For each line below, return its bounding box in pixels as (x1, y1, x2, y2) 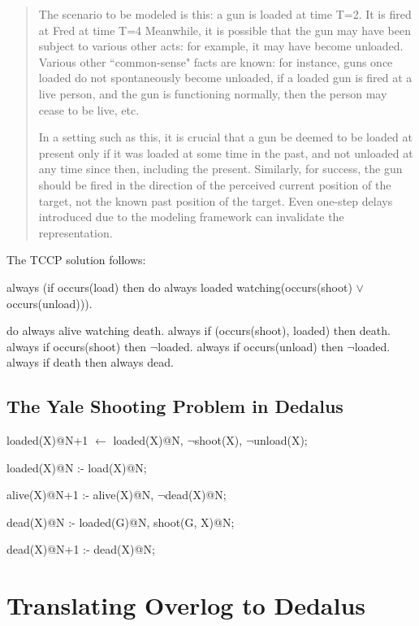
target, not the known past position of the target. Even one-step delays (38, 192, 393, 209)
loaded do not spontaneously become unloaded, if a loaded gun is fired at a (38, 69, 413, 86)
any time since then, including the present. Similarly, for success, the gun (38, 160, 403, 177)
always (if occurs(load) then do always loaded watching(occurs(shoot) (6, 278, 352, 295)
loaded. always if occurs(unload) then (158, 337, 343, 354)
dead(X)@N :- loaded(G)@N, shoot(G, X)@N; (6, 513, 235, 530)
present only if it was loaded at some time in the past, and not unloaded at (38, 144, 413, 161)
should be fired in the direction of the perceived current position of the (38, 176, 391, 193)
